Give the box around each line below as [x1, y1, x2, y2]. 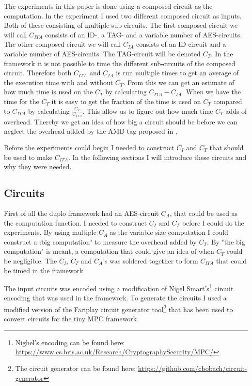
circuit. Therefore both [4, 68, 72, 78]
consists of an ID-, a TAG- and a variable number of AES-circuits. [45, 29, 242, 39]
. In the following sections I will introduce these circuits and [68, 152, 247, 162]
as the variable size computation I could [110, 227, 228, 237]
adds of [225, 105, 247, 116]
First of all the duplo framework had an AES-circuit [4, 208, 159, 218]
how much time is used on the [4, 87, 93, 97]
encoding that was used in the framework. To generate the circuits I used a [4, 293, 227, 303]
